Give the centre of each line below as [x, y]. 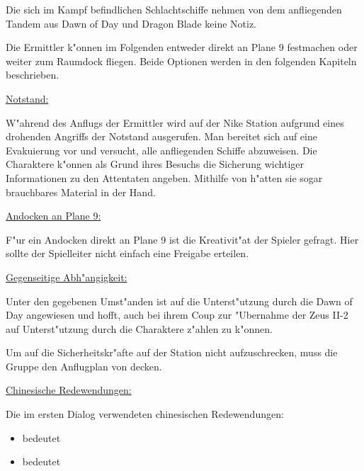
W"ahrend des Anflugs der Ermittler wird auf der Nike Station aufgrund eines [175, 122]
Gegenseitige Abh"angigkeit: [67, 277]
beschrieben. [33, 75]
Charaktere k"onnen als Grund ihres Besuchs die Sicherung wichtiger [155, 164]
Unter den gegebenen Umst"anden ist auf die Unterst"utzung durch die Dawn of [179, 301]
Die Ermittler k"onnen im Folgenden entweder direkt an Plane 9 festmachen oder [182, 47]
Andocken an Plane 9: [53, 216]
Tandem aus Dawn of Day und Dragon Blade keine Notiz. [131, 23]
